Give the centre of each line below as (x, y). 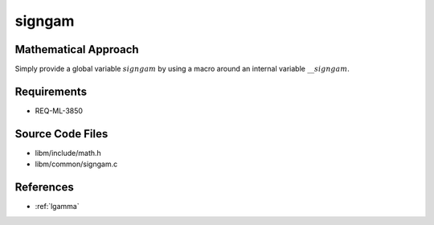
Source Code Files (61, 134)
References (44, 188)
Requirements (51, 91)
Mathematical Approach (77, 49)
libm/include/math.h (68, 153)
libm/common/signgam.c (76, 164)
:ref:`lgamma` (57, 207)
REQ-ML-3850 (59, 110)
